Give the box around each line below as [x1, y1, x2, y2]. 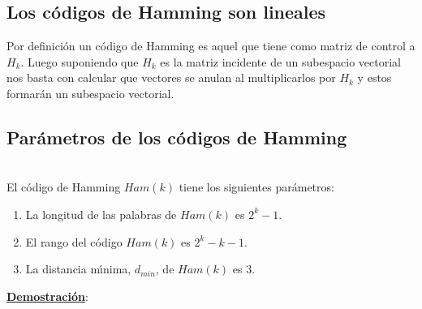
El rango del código [25, 233, 123, 250]
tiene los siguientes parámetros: [179, 178, 334, 195]
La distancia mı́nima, [25, 260, 131, 277]
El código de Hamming [6, 178, 121, 195]
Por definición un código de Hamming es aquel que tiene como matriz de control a [6, 37, 416, 54]
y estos [357, 69, 392, 86]
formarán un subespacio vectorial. [6, 84, 174, 101]
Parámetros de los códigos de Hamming [6, 124, 347, 149]
